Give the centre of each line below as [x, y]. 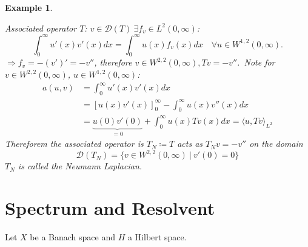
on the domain [276, 144]
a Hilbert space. [157, 237]
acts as [190, 144]
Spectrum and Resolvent [110, 208]
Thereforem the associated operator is [74, 144]
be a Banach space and [72, 237]
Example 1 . [29, 7]
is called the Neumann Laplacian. [80, 166]
